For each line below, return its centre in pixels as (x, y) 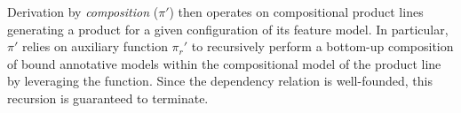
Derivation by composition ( (83, 11)
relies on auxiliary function (95, 46)
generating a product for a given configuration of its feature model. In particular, (228, 29)
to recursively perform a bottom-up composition (322, 46)
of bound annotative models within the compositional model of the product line (224, 63)
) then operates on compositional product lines (296, 11)
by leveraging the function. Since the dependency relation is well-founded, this (220, 81)
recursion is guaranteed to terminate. (108, 98)
